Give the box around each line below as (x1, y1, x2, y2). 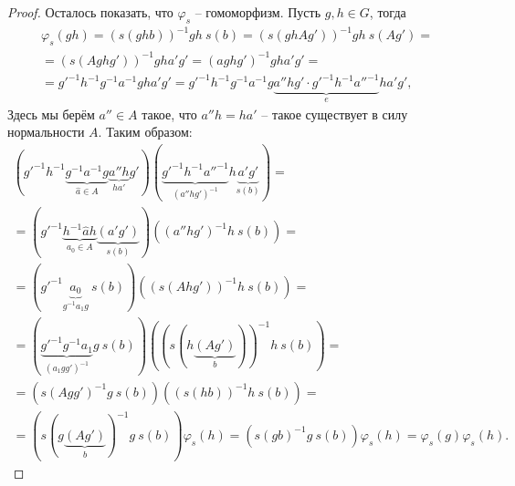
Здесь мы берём (7, 104, 95, 123)
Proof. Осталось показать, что (7, 3, 173, 21)
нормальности (7, 122, 85, 141)
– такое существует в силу (261, 104, 408, 123)
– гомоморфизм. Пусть (194, 3, 321, 21)
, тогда (369, 3, 406, 21)
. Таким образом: (98, 122, 193, 141)
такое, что (142, 104, 197, 123)
